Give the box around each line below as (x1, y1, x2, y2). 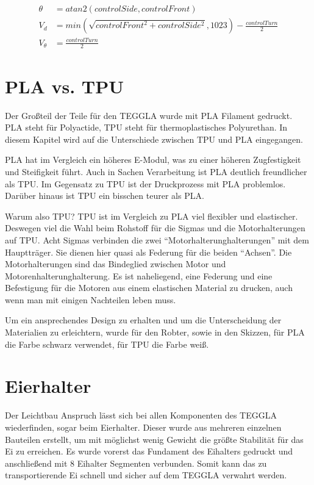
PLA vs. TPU (5, 73, 124, 98)
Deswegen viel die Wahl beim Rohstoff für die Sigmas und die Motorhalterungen (5, 221, 305, 234)
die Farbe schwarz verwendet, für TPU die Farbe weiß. (5, 337, 209, 350)
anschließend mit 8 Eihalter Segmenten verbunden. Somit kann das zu (5, 456, 267, 469)
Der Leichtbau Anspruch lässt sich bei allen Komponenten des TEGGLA (5, 409, 277, 422)
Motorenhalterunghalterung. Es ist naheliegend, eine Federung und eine (5, 269, 273, 282)
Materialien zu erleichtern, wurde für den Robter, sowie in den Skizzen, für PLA (5, 326, 305, 339)
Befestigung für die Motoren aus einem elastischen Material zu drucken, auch (5, 281, 293, 294)
